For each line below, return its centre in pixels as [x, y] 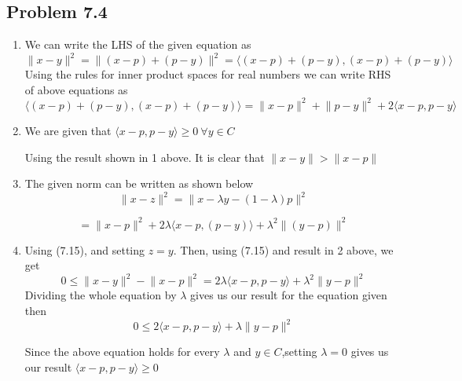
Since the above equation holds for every [122, 352]
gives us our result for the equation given [289, 295]
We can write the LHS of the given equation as [138, 44]
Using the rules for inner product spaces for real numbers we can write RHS [208, 74]
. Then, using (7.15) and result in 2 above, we [283, 249]
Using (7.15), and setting [85, 249]
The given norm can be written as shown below [139, 183]
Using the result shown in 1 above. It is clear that [145, 157]
